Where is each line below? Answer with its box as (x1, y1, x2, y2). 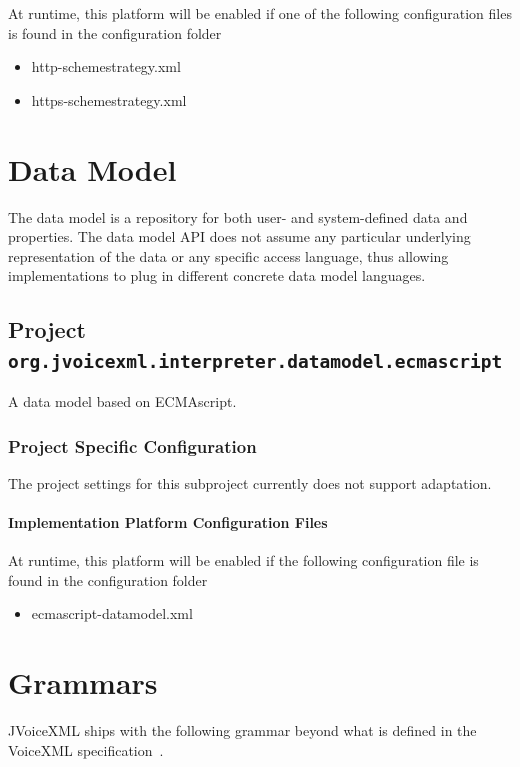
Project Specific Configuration (8, 433, 257, 458)
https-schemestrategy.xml (31, 89, 187, 110)
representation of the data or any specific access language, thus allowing (8, 245, 449, 266)
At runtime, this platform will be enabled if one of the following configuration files (8, 3, 512, 23)
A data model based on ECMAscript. (8, 391, 237, 412)
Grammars (8, 662, 158, 703)
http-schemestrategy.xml (31, 56, 181, 77)
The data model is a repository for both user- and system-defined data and (8, 206, 468, 227)
